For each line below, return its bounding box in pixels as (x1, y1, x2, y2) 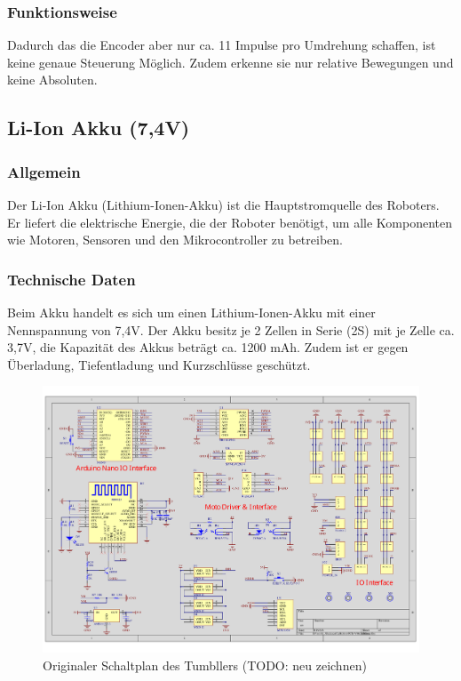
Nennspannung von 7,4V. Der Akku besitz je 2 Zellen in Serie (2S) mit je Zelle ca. (7, 320, 455, 339)
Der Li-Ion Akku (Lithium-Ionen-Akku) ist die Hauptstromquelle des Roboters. (7, 196, 440, 213)
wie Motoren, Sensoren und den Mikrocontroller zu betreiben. (7, 230, 343, 249)
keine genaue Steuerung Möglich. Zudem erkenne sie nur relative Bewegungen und (7, 52, 454, 71)
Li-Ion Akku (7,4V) (7, 114, 190, 141)
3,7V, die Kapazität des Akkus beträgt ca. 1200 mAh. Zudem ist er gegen (7, 338, 409, 357)
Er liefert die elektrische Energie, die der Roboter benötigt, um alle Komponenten (7, 212, 453, 231)
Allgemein (7, 160, 81, 182)
